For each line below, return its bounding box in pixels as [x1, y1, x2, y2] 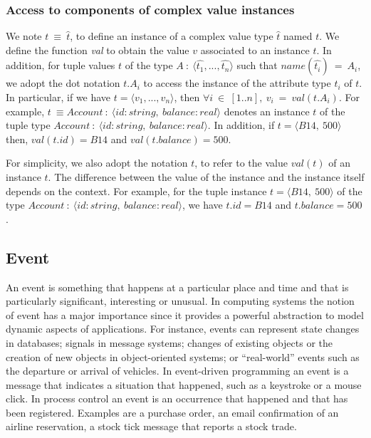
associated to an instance [200, 42, 310, 57]
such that [236, 58, 278, 73]
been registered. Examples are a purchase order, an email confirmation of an [6, 405, 339, 419]
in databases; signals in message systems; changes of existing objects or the [6, 335, 333, 350]
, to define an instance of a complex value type [70, 28, 273, 43]
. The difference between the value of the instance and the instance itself [48, 169, 365, 184]
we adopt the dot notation [6, 75, 120, 90]
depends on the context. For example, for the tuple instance [6, 183, 267, 198]
